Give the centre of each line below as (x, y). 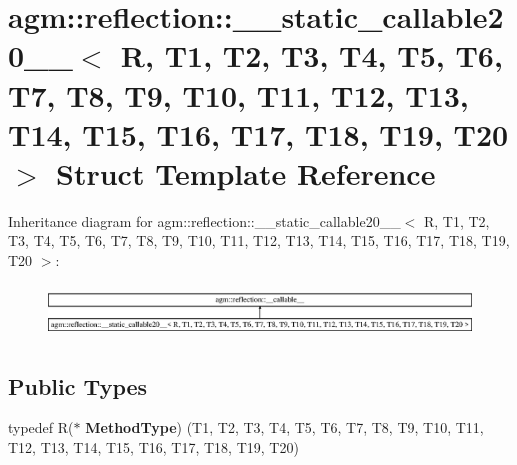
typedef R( (41, 427)
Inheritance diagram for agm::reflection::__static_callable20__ (204, 220)
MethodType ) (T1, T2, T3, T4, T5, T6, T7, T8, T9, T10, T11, (284, 427)
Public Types (78, 385)
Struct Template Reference (246, 172)
